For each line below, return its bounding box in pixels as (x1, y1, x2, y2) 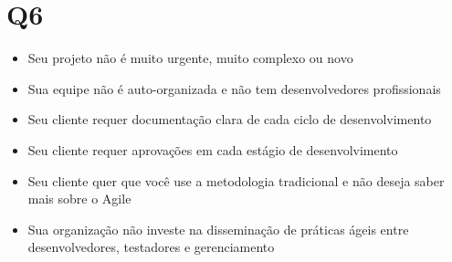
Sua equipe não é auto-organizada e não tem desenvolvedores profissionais (27, 79, 441, 98)
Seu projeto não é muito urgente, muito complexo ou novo (27, 48, 353, 68)
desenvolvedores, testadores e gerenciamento (27, 237, 275, 257)
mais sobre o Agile (27, 189, 131, 208)
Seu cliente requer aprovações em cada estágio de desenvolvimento (27, 140, 398, 159)
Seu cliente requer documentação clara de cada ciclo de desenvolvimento (27, 110, 432, 129)
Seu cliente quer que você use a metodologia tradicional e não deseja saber (27, 171, 445, 190)
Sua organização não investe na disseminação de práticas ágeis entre (27, 219, 409, 238)
